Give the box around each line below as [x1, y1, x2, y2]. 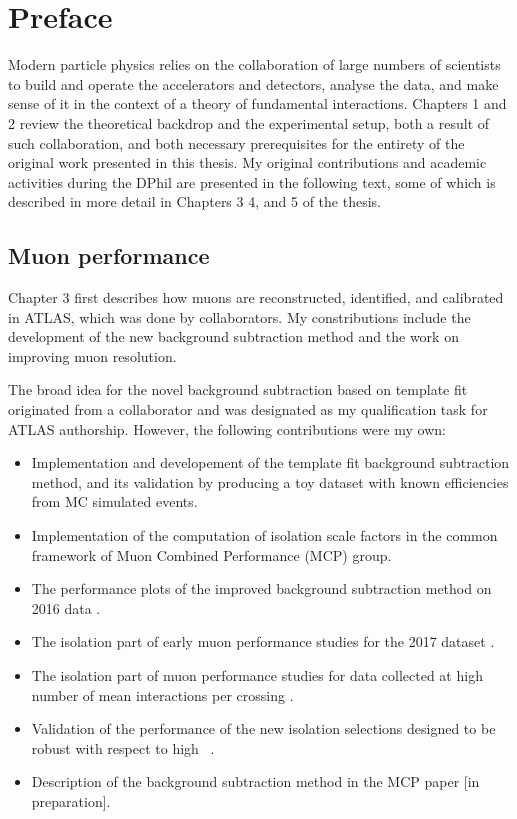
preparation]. [31, 790, 111, 811]
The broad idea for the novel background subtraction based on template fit [8, 379, 468, 400]
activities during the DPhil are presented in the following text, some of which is [8, 171, 496, 192]
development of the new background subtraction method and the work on [8, 326, 459, 347]
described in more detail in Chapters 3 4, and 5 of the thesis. [8, 191, 381, 212]
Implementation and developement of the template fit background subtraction [31, 452, 510, 473]
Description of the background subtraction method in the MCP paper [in [31, 771, 480, 792]
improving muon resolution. [8, 345, 177, 366]
